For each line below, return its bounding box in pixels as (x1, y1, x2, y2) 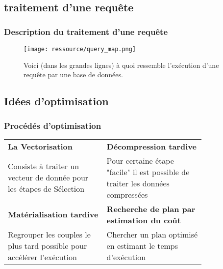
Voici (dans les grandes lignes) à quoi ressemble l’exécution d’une (24, 60, 219, 70)
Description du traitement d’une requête (4, 25, 168, 37)
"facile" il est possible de (106, 166, 190, 178)
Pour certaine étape (106, 154, 174, 166)
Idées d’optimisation (4, 93, 109, 109)
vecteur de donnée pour (8, 172, 89, 183)
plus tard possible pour (8, 239, 87, 251)
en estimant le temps (106, 239, 178, 251)
